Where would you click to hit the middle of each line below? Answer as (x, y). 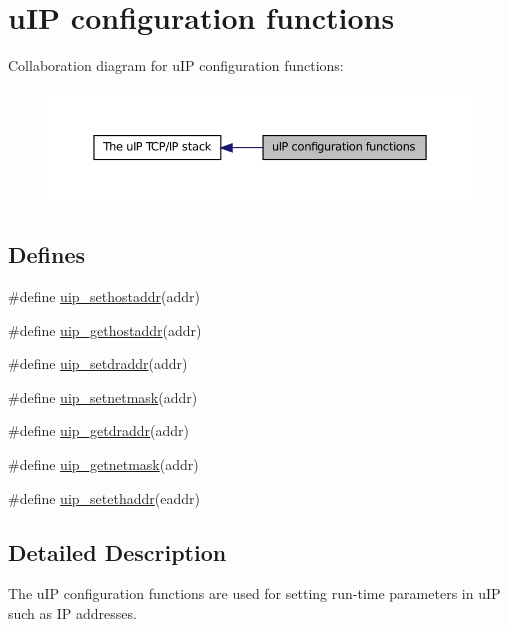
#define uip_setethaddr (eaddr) (104, 497)
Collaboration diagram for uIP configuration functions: (176, 65)
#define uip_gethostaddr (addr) (105, 329)
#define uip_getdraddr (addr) (99, 430)
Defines (47, 254)
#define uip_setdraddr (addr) (98, 363)
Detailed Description (117, 551)
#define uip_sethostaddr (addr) (104, 296)
